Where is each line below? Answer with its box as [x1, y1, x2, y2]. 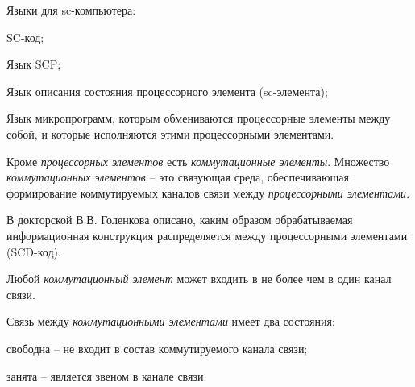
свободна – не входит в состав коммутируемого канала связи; [6, 339, 308, 356]
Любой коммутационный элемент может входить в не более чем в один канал [6, 270, 392, 287]
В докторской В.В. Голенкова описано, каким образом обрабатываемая [6, 211, 353, 228]
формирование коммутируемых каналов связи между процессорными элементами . [6, 184, 410, 201]
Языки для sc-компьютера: [6, 2, 136, 18]
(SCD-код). [6, 243, 61, 260]
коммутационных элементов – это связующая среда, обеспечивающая [6, 169, 349, 185]
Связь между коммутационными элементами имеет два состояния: [6, 313, 335, 330]
